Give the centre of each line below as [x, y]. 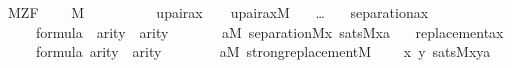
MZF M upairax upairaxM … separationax [218, 12]
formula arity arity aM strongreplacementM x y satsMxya [263, 51]
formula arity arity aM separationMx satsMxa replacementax [269, 31]
